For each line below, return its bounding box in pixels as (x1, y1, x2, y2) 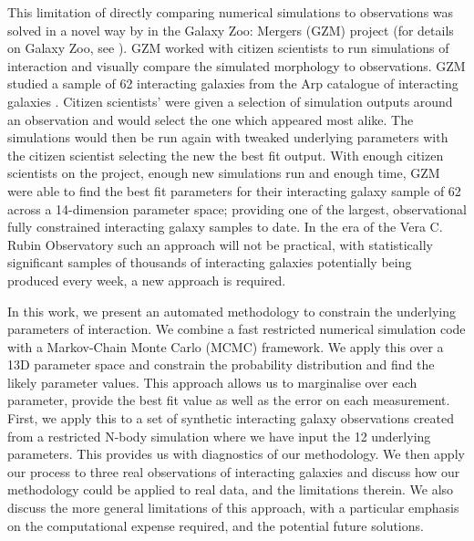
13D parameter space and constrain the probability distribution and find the (7, 355, 435, 374)
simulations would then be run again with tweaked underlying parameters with (7, 128, 448, 147)
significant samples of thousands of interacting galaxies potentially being (7, 253, 412, 272)
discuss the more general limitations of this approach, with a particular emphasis (7, 498, 459, 517)
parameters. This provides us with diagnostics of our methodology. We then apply (7, 444, 465, 463)
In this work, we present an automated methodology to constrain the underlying (7, 301, 456, 320)
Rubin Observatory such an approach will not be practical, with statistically (7, 234, 433, 254)
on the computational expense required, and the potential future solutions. (7, 515, 424, 535)
